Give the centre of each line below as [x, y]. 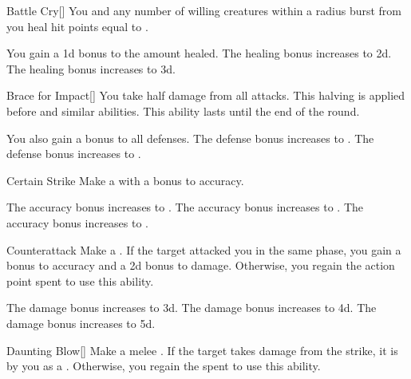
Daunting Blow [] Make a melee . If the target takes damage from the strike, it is [202, 350]
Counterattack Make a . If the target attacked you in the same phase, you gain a [204, 249]
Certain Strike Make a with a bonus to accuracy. [125, 180]
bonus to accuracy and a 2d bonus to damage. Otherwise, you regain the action [201, 265]
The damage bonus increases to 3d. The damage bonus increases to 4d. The [192, 308]
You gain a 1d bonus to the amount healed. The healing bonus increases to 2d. [199, 53]
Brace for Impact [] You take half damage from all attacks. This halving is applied [206, 95]
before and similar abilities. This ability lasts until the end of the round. [183, 111]
